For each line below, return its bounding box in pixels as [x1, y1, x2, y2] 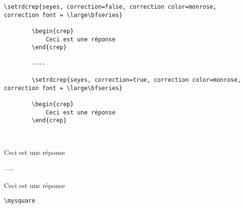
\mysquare [4, 197, 36, 205]
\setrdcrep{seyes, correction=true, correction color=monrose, [32, 76, 241, 83]
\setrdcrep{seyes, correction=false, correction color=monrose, [4, 3, 217, 10]
